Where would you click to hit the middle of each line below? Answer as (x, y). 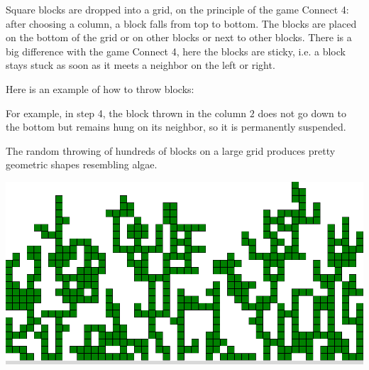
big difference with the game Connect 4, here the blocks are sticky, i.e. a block (176, 51)
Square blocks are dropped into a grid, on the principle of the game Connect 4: (177, 9)
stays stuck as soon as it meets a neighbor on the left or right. (141, 65)
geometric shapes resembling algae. (82, 164)
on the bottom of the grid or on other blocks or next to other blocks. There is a (179, 37)
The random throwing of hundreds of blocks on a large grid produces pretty (171, 150)
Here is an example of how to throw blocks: (100, 88)
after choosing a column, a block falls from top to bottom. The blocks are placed (181, 23)
